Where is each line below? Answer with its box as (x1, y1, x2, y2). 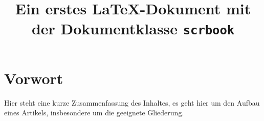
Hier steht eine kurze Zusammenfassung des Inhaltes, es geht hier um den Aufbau (4, 97, 260, 108)
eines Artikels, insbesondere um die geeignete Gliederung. (4, 107, 184, 118)
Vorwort (4, 67, 63, 88)
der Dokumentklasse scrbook (31, 18, 235, 39)
